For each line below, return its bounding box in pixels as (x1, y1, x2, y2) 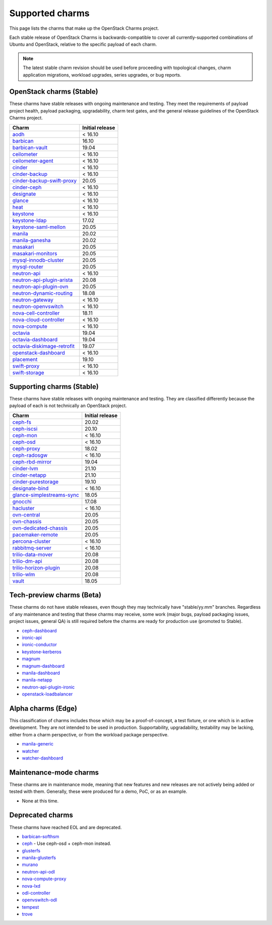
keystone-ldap (12, 217, 47, 224)
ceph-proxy (12, 445, 40, 452)
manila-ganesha (12, 237, 51, 244)
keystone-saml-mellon (12, 223, 66, 230)
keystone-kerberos (22, 649, 61, 655)
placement (12, 356, 38, 363)
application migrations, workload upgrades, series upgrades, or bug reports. (23, 72, 181, 78)
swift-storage (12, 369, 45, 376)
